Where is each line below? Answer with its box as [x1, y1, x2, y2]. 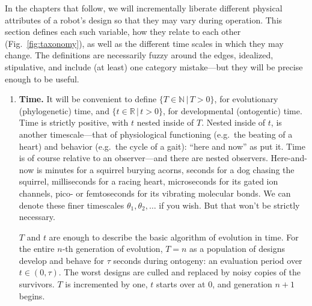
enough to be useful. [5, 72, 79, 85]
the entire [19, 242, 55, 255]
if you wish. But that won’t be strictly [159, 198, 300, 211]
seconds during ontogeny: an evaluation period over [113, 254, 302, 266]
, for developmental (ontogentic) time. [162, 104, 302, 117]
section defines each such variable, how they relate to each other [5, 25, 241, 38]
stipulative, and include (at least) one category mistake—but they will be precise [5, 60, 303, 73]
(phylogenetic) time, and [19, 104, 109, 117]
